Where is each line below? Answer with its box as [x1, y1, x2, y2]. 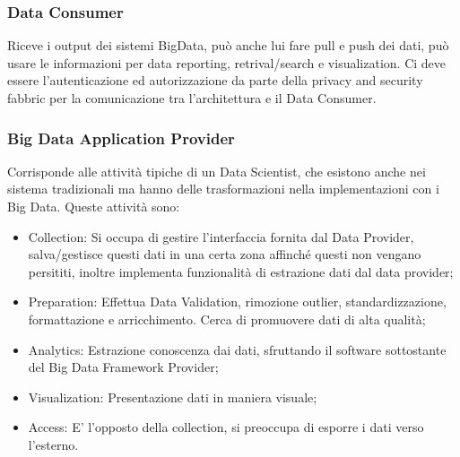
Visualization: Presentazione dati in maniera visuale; [28, 387, 317, 406]
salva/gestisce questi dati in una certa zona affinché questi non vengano [28, 245, 421, 263]
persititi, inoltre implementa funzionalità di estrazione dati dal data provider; [28, 262, 454, 280]
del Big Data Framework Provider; [28, 358, 219, 376]
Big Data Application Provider [7, 126, 235, 149]
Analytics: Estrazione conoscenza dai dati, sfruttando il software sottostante [28, 340, 447, 358]
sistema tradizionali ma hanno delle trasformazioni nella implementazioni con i [7, 179, 439, 198]
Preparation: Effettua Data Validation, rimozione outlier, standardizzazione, [28, 292, 447, 311]
